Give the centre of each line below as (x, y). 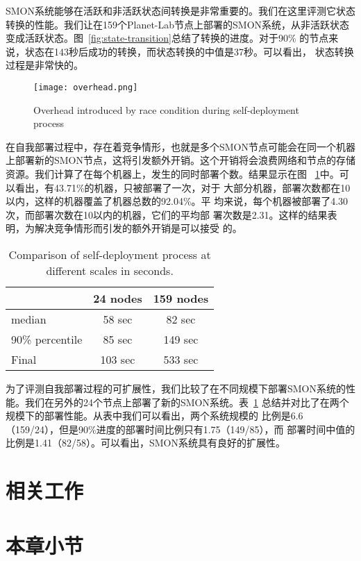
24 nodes (118, 298)
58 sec (118, 319)
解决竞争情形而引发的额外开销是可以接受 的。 (138, 228)
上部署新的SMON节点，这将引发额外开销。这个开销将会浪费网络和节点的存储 (181, 160)
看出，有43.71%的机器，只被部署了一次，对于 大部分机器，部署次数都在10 (183, 187)
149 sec (181, 339)
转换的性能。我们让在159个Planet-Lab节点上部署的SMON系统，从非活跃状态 (178, 24)
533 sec (181, 359)
